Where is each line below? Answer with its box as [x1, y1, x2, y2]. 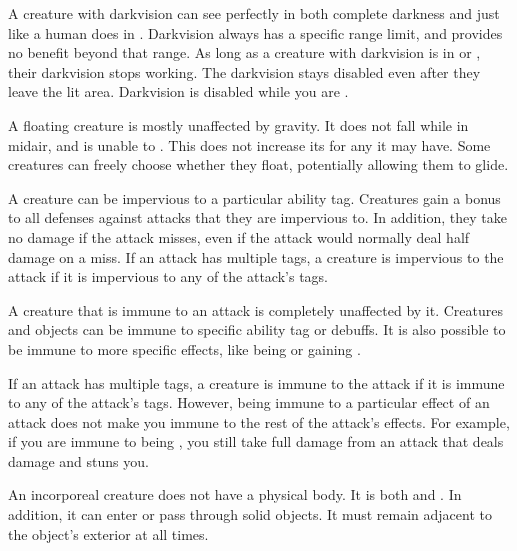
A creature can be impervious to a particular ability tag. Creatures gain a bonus [8, 187, 501, 208]
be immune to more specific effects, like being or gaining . [8, 338, 361, 359]
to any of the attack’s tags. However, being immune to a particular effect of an [8, 392, 490, 413]
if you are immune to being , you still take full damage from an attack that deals [8, 431, 504, 452]
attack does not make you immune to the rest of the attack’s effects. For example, [8, 411, 510, 432]
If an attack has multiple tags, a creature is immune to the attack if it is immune [8, 372, 505, 393]
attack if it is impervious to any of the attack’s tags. [8, 266, 328, 287]
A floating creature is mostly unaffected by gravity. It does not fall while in [8, 114, 469, 135]
